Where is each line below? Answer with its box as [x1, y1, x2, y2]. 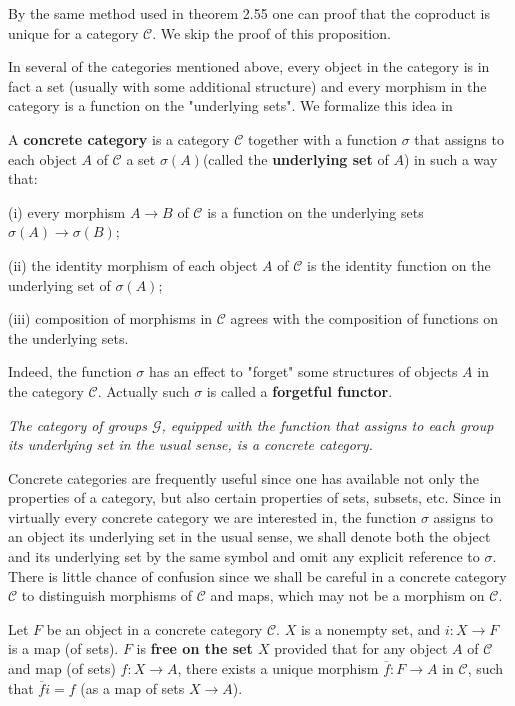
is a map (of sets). [8, 638, 119, 659]
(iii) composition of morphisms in [8, 308, 213, 329]
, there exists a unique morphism [177, 658, 379, 679]
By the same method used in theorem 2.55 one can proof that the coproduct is [8, 3, 490, 23]
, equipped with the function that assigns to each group [161, 414, 494, 435]
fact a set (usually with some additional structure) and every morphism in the [8, 75, 487, 96]
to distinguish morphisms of [21, 585, 193, 606]
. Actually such [97, 380, 190, 401]
